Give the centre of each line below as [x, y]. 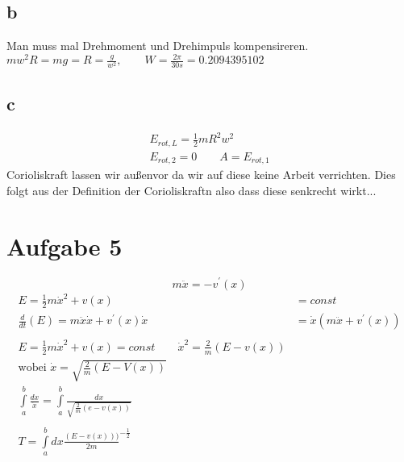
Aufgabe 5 [65, 246]
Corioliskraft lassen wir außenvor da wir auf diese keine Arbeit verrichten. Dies [201, 175]
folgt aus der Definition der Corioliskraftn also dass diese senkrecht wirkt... [192, 190]
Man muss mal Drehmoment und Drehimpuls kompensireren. [158, 46]
